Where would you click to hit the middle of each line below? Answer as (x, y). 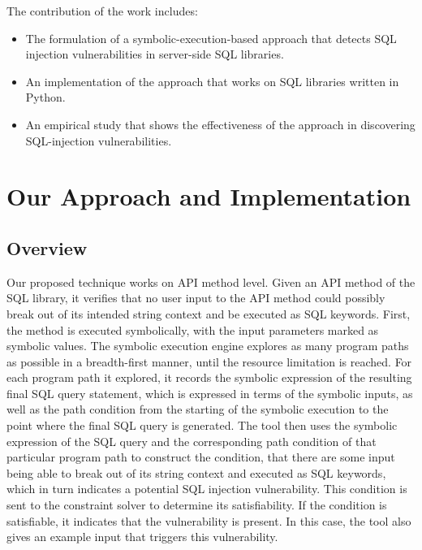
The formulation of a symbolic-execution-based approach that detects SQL (211, 38)
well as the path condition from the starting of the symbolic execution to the (198, 409)
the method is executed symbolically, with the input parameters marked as (193, 329)
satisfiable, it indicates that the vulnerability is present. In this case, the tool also (209, 520)
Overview (47, 247)
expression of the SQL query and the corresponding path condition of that (192, 441)
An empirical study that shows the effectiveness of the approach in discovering (220, 124)
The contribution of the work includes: (102, 11)
